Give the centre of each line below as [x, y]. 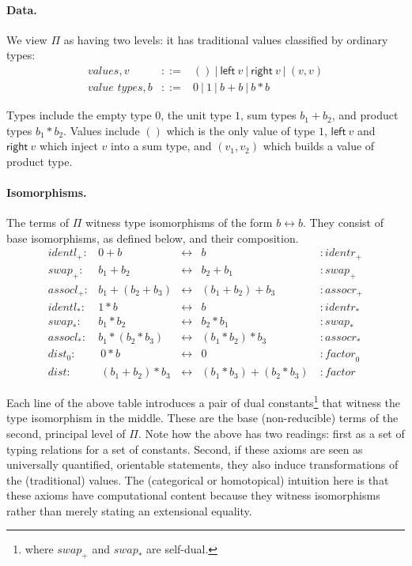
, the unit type [196, 115]
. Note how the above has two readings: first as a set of [271, 433]
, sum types [268, 115]
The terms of [38, 223]
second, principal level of [66, 433]
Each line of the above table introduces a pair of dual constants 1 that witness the [204, 401]
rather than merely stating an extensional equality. [129, 510]
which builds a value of [319, 146]
